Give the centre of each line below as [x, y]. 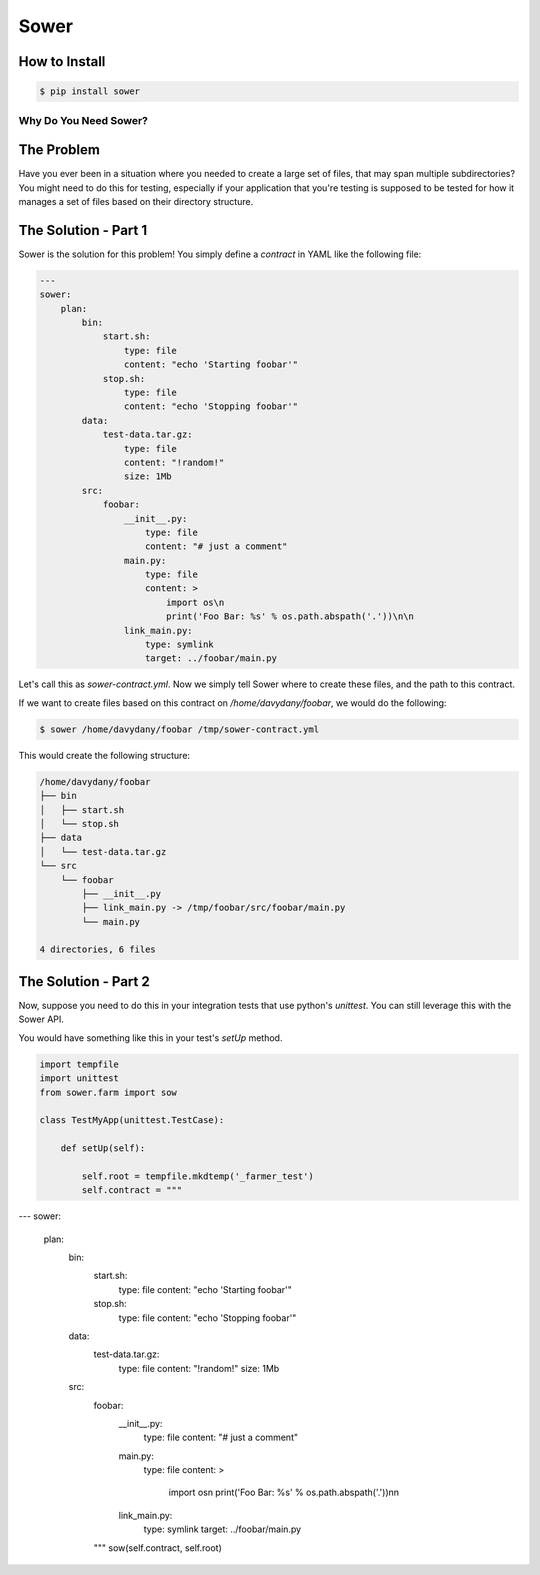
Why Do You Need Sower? [83, 120]
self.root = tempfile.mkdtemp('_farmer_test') [197, 1176]
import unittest [79, 1078]
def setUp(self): [103, 1148]
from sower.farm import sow [108, 1092]
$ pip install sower [89, 91]
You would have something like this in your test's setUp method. [150, 1037]
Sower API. [41, 1019]
